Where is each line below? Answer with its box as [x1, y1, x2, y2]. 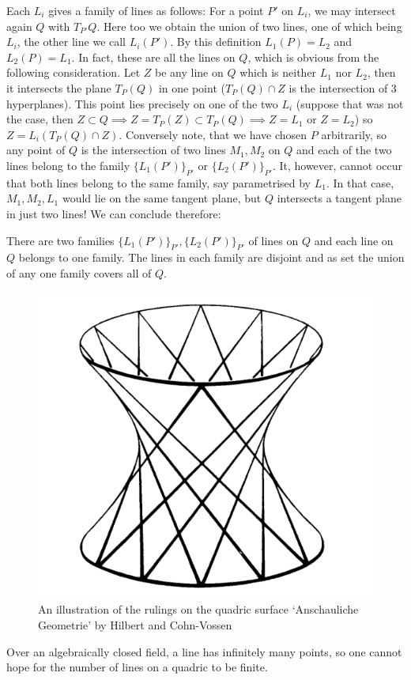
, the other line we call [17, 33, 126, 50]
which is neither [239, 64, 317, 81]
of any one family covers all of [6, 264, 152, 281]
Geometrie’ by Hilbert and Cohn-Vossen [38, 617, 232, 633]
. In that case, [326, 174, 394, 191]
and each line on [314, 232, 394, 248]
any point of [6, 142, 66, 158]
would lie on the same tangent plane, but [62, 190, 262, 206]
